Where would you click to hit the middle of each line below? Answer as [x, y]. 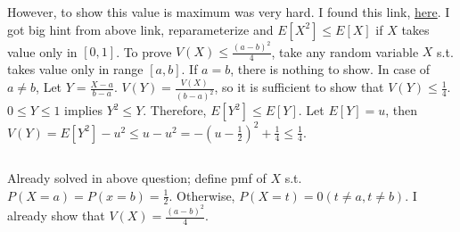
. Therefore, [175, 110]
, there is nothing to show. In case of [330, 69]
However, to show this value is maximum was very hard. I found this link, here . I [229, 12]
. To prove [144, 51]
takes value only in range [75, 69]
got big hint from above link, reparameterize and [140, 29]
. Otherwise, [202, 195]
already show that [56, 215]
